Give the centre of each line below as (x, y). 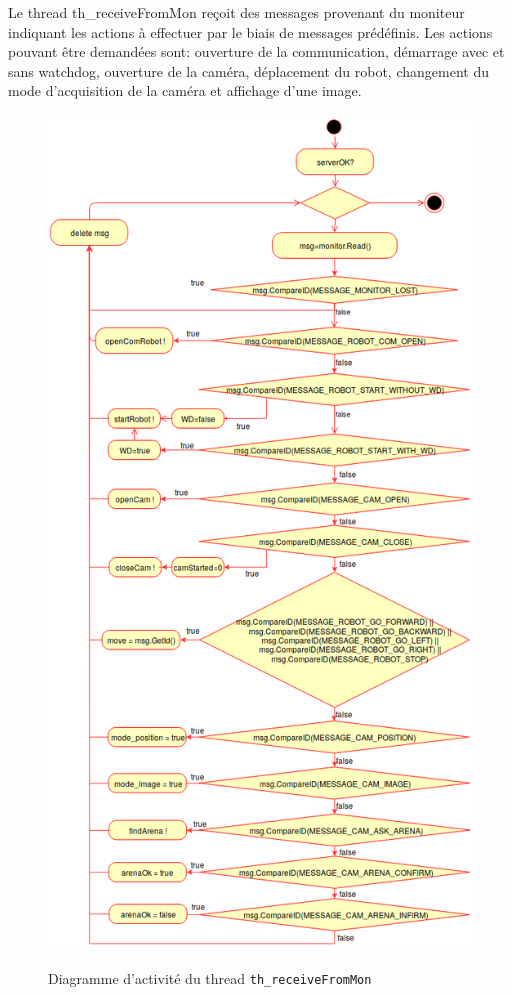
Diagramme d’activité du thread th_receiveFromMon (210, 978)
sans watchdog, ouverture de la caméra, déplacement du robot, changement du (248, 70)
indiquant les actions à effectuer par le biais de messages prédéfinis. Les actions (250, 31)
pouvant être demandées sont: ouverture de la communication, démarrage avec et (256, 51)
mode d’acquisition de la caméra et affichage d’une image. (185, 90)
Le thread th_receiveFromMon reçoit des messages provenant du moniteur (236, 12)
